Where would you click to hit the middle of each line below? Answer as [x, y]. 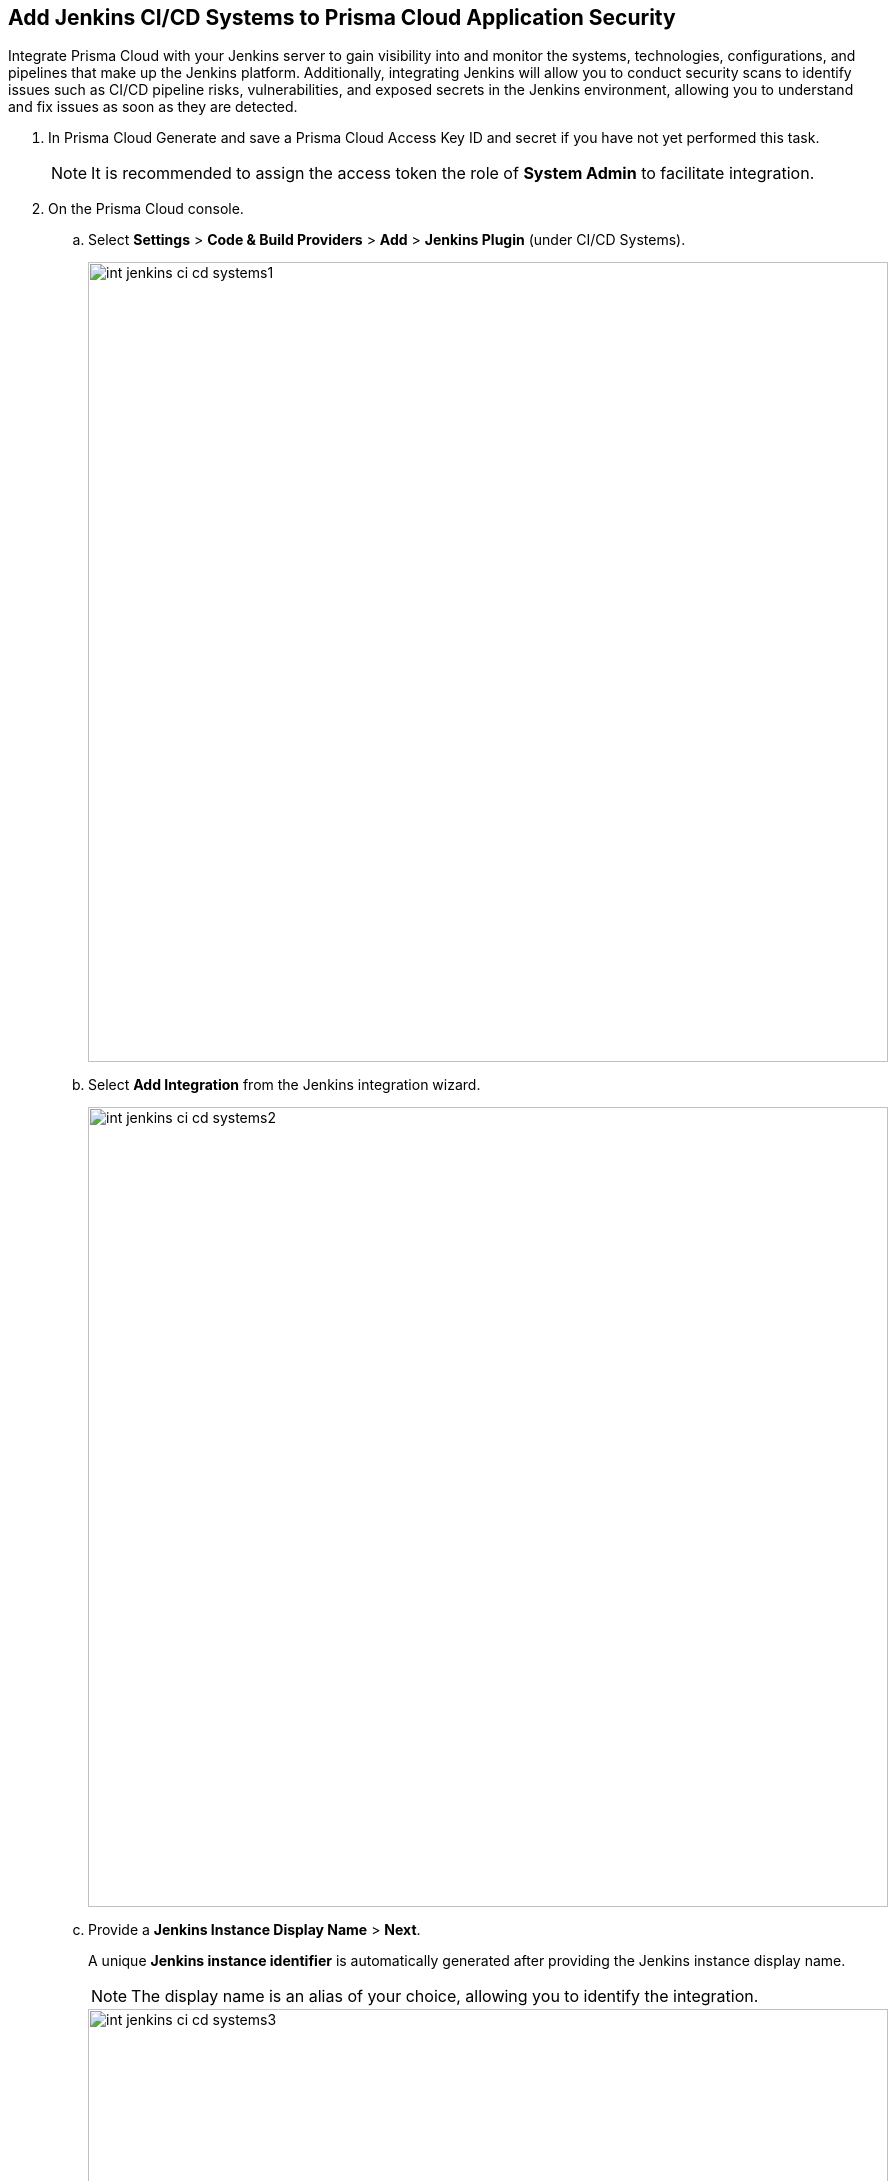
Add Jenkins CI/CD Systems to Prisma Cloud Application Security [342, 17]
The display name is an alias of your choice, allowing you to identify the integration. [445, 1996]
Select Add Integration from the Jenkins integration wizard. [284, 1085]
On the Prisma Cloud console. [146, 209]
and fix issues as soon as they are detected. [153, 107]
